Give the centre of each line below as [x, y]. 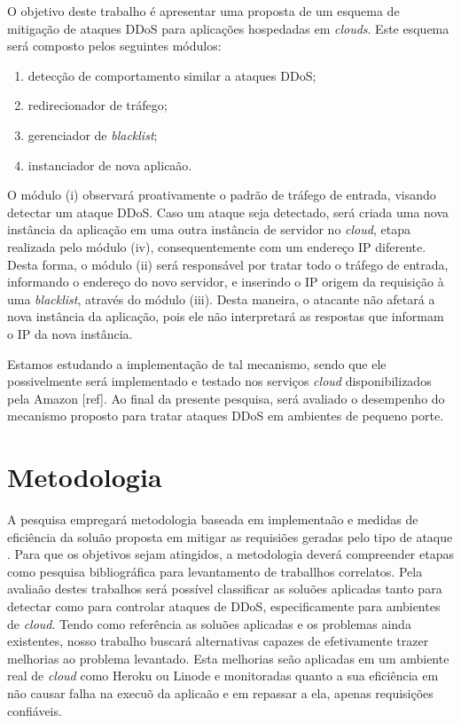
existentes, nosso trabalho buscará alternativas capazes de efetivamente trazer [218, 641]
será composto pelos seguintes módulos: [114, 46]
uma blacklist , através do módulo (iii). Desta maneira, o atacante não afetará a [221, 299]
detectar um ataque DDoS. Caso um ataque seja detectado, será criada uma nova [228, 212]
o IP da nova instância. [70, 333]
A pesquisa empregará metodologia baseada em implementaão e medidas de [213, 519]
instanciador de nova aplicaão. [110, 165]
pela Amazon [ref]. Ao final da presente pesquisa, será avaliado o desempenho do [226, 398]
